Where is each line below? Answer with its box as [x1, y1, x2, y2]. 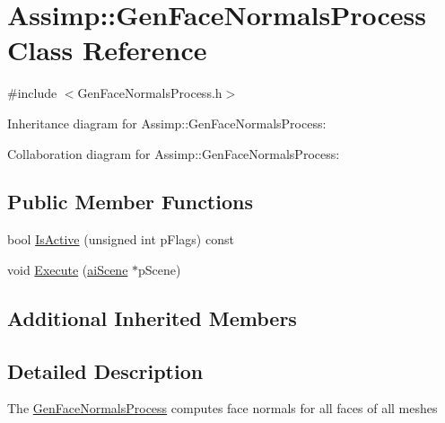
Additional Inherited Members [7, 304, 297, 331]
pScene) [138, 260, 181, 278]
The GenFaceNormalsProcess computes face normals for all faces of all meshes [7, 399, 438, 418]
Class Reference [7, 31, 207, 68]
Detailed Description [7, 357, 204, 384]
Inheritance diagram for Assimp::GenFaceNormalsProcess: [7, 113, 327, 132]
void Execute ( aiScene [7, 260, 128, 278]
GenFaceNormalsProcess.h [77, 84, 222, 102]
